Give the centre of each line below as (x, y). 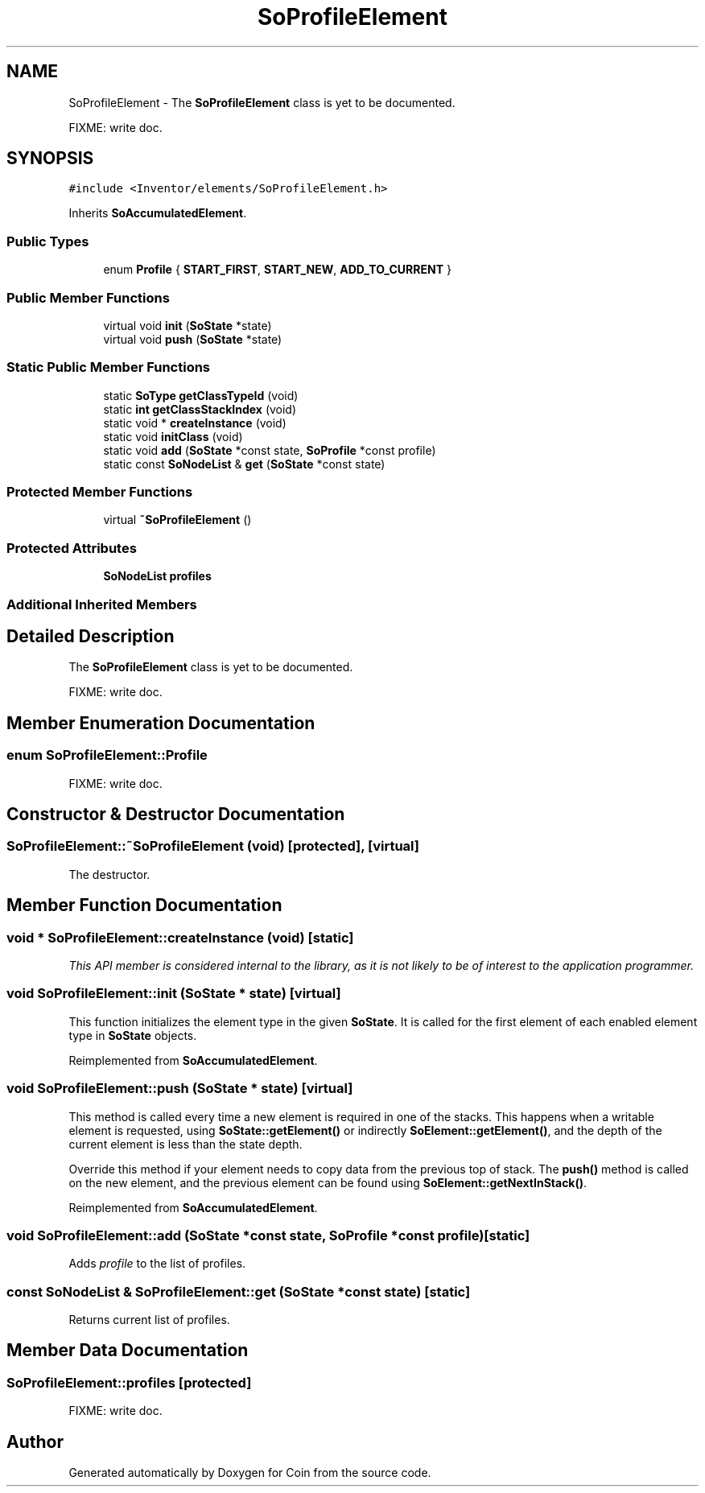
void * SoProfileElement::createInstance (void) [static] (180, 937)
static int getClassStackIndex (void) (200, 409)
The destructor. (109, 874)
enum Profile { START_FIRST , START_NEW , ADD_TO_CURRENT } (277, 270)
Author (35, 1441)
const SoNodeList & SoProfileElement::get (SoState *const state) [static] (239, 1291)
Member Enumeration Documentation (161, 723)
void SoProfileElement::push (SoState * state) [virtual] (180, 1089)
